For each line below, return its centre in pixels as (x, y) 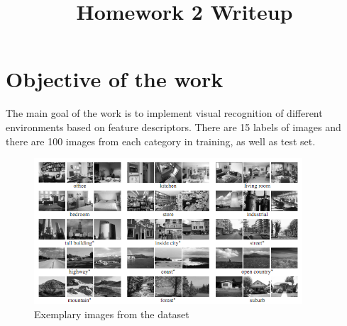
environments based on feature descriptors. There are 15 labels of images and (173, 127)
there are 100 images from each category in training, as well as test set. (161, 141)
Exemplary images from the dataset (112, 314)
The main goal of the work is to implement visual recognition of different (164, 113)
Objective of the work (115, 79)
